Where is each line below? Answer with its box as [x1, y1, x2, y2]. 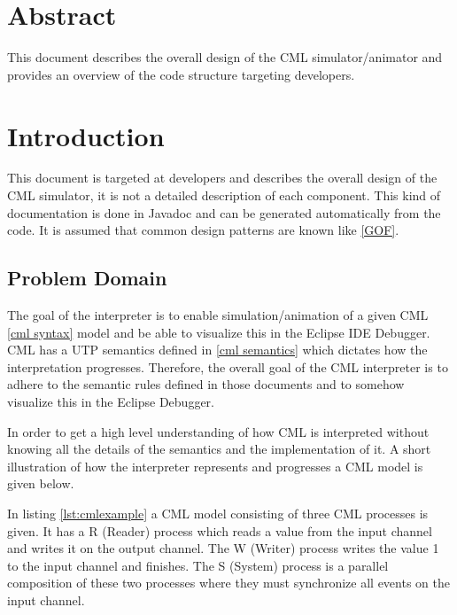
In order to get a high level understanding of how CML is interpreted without [7, 422, 430, 440]
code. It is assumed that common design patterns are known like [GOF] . [7, 221, 399, 239]
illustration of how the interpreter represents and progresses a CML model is [7, 456, 423, 475]
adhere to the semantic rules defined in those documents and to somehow [7, 375, 405, 393]
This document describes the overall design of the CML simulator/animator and [7, 48, 443, 66]
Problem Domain [7, 264, 167, 292]
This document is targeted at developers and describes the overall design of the [7, 168, 438, 187]
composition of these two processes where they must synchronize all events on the [7, 573, 450, 592]
